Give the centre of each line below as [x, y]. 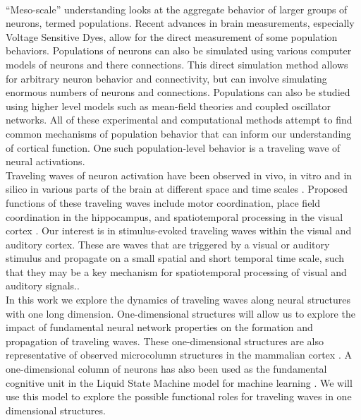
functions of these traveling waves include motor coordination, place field [163, 202]
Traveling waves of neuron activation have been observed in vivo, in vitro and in [179, 175]
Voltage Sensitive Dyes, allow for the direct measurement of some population [172, 36]
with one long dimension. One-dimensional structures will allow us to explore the [180, 313]
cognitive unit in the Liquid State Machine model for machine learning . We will [179, 382]
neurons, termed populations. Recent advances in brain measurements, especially [180, 23]
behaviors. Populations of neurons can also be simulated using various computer [179, 50]
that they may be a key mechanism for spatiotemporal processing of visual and [176, 271]
